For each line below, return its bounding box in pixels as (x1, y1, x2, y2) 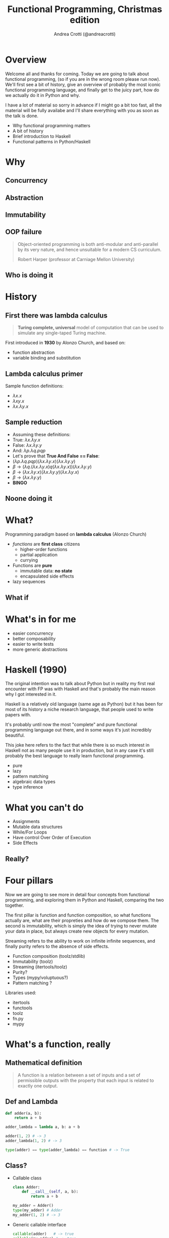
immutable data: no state (20, 568, 73, 574)
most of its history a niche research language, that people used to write (5, 706, 154, 712)
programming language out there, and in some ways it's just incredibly (5, 727, 152, 733)
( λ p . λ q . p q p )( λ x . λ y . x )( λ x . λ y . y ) (12, 458, 76, 464)
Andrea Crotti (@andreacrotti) (53, 31, 116, 37)
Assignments (12, 818, 40, 824)
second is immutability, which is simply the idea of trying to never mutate (5, 922, 157, 929)
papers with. (5, 712, 31, 718)
